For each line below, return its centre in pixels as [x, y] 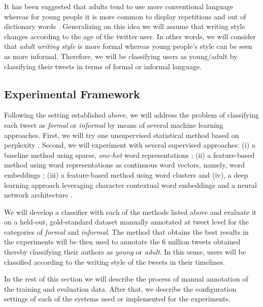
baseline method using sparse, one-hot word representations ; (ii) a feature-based [129, 155]
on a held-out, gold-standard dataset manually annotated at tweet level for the [127, 222]
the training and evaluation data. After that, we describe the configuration [120, 288]
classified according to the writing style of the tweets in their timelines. [114, 261]
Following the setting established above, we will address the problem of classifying [132, 115]
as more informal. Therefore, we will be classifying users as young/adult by [121, 56]
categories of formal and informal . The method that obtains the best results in [126, 231]
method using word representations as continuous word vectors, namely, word [124, 165]
